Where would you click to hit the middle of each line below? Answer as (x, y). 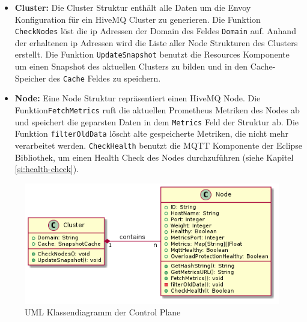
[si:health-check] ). (47, 169)
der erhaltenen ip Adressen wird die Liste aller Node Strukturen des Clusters (156, 42)
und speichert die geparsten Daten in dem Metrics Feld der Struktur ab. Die (157, 121)
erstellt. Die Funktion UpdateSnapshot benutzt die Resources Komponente (152, 54)
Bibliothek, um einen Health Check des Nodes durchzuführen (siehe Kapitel (154, 157)
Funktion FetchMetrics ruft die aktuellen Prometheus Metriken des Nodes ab (157, 109)
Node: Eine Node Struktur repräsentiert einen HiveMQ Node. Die (138, 98)
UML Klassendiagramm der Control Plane (103, 312)
